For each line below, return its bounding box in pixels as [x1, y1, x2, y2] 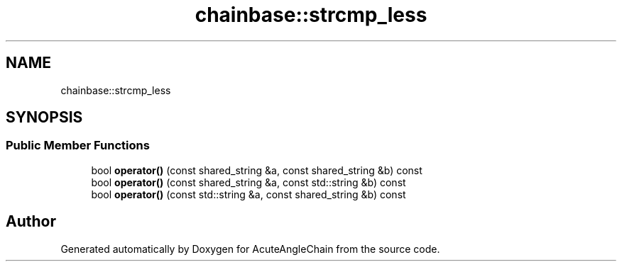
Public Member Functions [6, 138, 150, 153]
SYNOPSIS [6, 108, 83, 127]
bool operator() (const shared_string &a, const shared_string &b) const [91, 164, 422, 176]
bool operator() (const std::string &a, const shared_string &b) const [91, 188, 406, 200]
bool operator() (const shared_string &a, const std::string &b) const [91, 176, 406, 188]
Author [6, 212, 56, 231]
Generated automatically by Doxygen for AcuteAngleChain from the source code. [60, 242, 440, 255]
